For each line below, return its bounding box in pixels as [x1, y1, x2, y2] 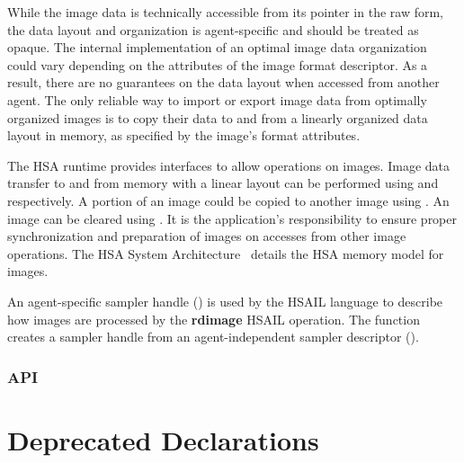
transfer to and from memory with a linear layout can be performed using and [7, 174, 439, 192]
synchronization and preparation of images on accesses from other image [7, 227, 406, 245]
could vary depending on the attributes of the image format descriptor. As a [7, 55, 428, 74]
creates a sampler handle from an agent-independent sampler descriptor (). [7, 327, 419, 346]
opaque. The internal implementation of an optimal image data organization [7, 38, 427, 57]
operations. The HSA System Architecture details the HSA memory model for [7, 244, 444, 263]
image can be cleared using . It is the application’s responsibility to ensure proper [7, 209, 457, 227]
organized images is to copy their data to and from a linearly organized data [7, 108, 428, 127]
